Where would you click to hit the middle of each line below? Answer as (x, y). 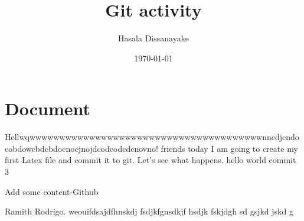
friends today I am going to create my (229, 148)
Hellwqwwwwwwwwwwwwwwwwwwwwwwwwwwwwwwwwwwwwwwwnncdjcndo (152, 137)
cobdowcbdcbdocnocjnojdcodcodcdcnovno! (81, 148)
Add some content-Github (52, 191)
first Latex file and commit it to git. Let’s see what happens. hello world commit (151, 160)
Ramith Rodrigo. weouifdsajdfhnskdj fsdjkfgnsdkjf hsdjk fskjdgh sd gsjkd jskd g (149, 211)
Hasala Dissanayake (153, 38)
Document (48, 108)
